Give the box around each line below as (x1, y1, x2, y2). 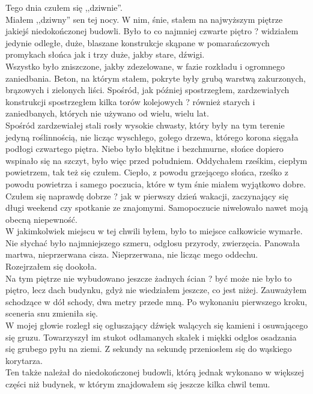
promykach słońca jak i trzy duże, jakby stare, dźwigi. (5, 48, 205, 61)
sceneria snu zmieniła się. (5, 307, 98, 320)
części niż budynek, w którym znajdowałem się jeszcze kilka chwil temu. (5, 378, 270, 390)
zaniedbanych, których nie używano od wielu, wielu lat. (5, 107, 209, 120)
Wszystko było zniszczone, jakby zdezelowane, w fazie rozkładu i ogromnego (5, 59, 285, 72)
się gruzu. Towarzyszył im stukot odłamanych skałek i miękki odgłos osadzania (5, 330, 297, 343)
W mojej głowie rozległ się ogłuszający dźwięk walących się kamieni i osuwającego (5, 319, 308, 332)
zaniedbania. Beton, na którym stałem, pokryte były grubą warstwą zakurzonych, (5, 71, 306, 84)
